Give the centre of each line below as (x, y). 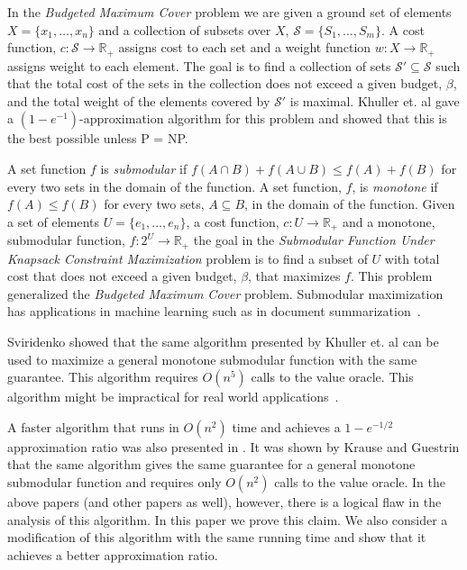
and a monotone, (389, 221)
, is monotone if (395, 186)
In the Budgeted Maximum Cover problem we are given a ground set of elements (229, 12)
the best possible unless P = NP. (98, 138)
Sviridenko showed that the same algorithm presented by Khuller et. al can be (223, 342)
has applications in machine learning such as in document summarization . (214, 311)
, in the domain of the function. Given (350, 204)
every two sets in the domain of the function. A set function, (174, 186)
